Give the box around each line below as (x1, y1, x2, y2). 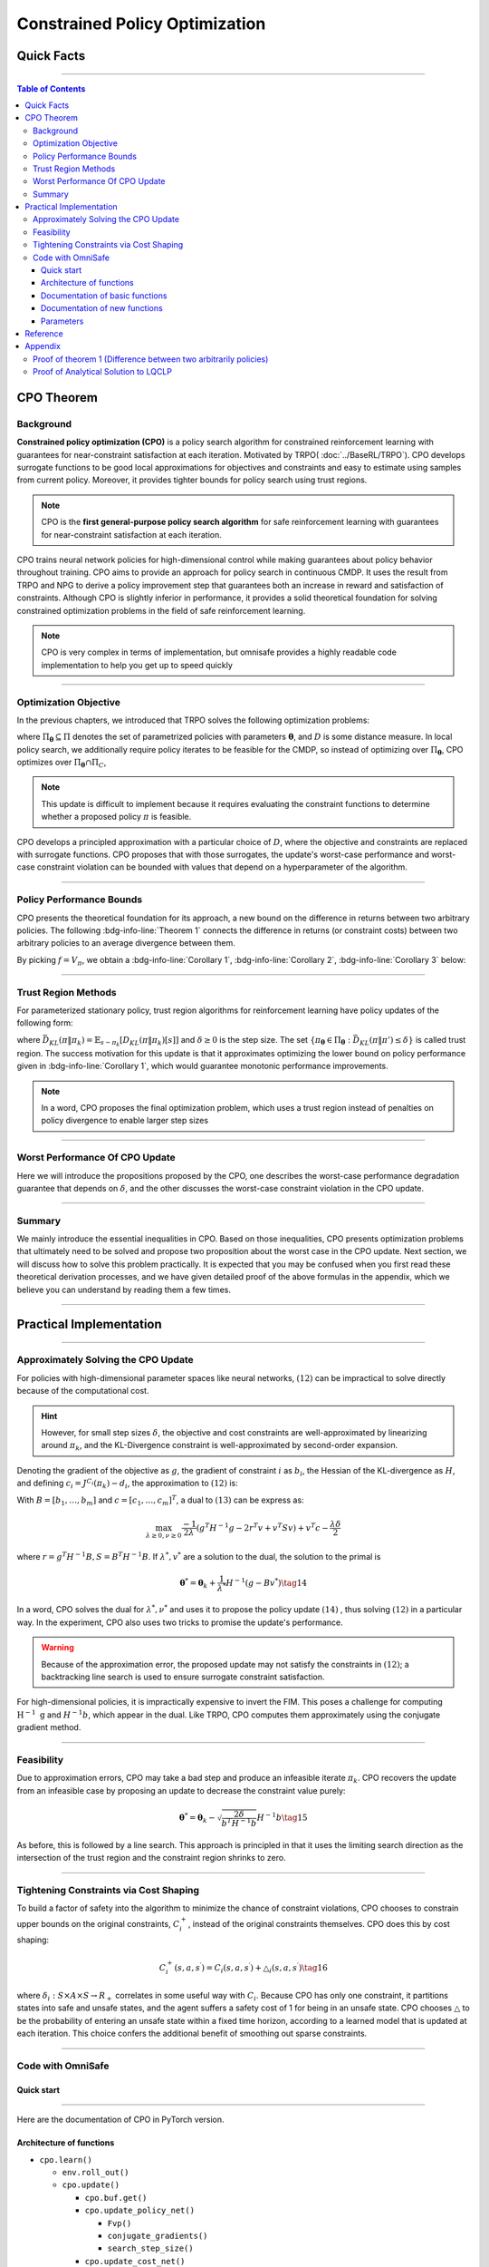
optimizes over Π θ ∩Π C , (16, 757, 107, 770)
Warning (41, 1642, 74, 1653)
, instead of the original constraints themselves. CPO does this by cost (187, 1918, 450, 1929)
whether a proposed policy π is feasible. (41, 812, 192, 822)
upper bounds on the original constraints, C (16, 1918, 180, 1929)
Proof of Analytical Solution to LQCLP (33, 366, 172, 377)
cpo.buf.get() (84, 2193, 148, 2203)
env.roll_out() (62, 2167, 130, 2177)
